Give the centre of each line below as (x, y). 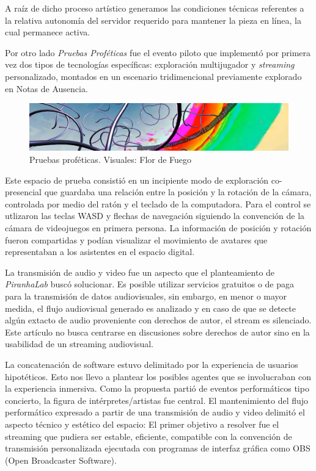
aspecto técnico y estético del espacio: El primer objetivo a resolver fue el (142, 424)
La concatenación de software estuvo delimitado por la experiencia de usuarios (152, 364)
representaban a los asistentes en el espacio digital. (100, 252)
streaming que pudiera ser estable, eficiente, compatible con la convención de (149, 436)
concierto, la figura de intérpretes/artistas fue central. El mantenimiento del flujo (157, 400)
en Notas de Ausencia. (46, 88)
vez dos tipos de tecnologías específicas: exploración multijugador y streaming (150, 64)
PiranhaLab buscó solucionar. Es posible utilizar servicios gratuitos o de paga (149, 284)
